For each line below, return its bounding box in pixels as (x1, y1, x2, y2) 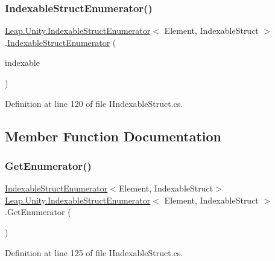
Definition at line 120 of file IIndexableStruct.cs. (5, 97, 183, 109)
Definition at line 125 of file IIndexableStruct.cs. (5, 246, 183, 259)
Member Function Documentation (5, 126, 222, 145)
